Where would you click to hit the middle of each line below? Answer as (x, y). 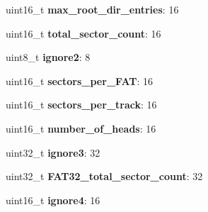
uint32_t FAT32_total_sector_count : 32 (104, 176)
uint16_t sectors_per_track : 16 (81, 105)
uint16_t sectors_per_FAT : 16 (79, 80)
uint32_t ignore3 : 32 (53, 152)
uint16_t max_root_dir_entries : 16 (92, 9)
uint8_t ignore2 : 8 (48, 57)
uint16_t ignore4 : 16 (53, 200)
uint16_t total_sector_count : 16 (83, 33)
